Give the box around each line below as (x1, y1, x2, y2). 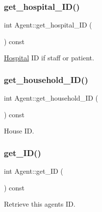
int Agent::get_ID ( (4, 166, 63, 176)
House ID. (4, 126, 34, 136)
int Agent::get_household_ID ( (4, 93, 99, 103)
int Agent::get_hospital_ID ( (4, 20, 92, 30)
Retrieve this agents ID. (4, 199, 76, 209)
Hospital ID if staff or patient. (4, 53, 94, 63)
